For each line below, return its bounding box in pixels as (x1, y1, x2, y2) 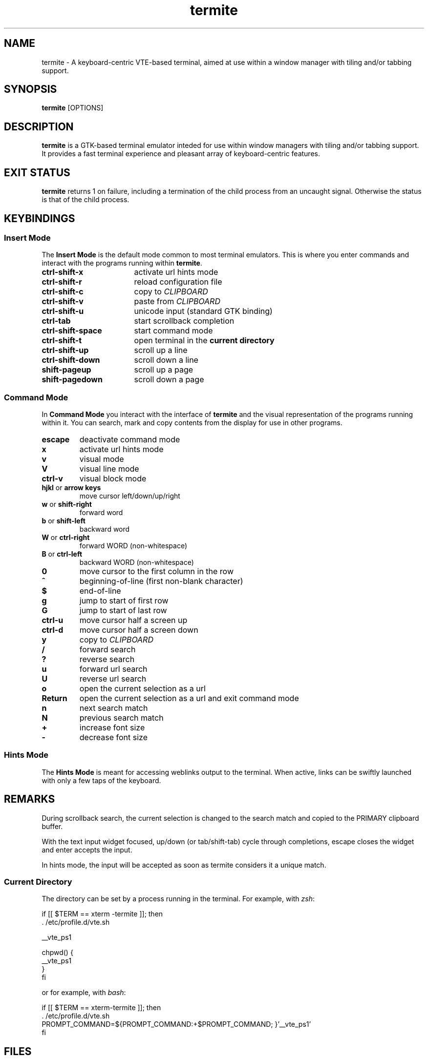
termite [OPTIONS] (42, 104, 104, 112)
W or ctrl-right (42, 533, 90, 542)
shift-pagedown (42, 374, 103, 385)
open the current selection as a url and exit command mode (79, 693, 299, 704)
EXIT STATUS (4, 166, 70, 179)
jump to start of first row (79, 596, 169, 606)
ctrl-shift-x (42, 267, 84, 277)
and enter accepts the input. (42, 845, 132, 854)
